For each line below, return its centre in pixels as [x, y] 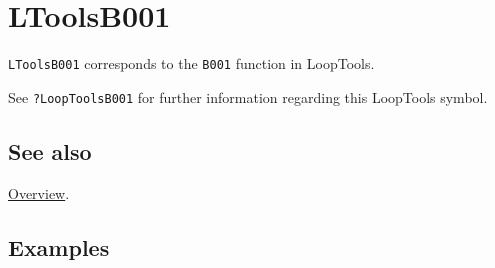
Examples [59, 246]
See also [50, 150]
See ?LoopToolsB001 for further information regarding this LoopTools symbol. [248, 96]
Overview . [39, 192]
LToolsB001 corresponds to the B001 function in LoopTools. [191, 63]
